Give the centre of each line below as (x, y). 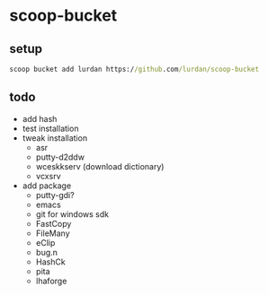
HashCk (50, 262)
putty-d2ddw (60, 157)
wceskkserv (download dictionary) (100, 166)
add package (47, 186)
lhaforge (51, 281)
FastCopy (54, 223)
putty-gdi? (55, 195)
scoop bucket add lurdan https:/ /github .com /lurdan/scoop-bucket (134, 69)
